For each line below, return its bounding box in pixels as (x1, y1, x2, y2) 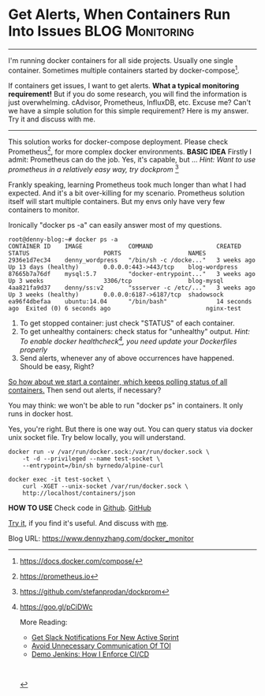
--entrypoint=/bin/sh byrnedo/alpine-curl (22, 461, 164, 470)
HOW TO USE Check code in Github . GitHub (8, 503, 151, 512)
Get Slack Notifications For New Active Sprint (31, 632, 179, 642)
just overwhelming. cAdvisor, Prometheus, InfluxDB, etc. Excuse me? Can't (8, 97, 251, 107)
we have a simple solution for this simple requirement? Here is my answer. (8, 106, 249, 115)
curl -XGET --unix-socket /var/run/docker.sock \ (22, 482, 189, 490)
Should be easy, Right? (19, 361, 95, 371)
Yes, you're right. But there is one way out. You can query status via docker (8, 424, 253, 434)
